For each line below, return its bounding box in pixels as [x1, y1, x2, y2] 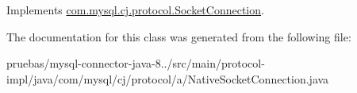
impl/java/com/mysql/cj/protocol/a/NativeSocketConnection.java [6, 70, 329, 87]
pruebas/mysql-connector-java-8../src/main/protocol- [6, 55, 265, 72]
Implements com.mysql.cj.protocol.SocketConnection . [6, 2, 264, 17]
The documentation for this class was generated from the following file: [6, 28, 351, 45]
